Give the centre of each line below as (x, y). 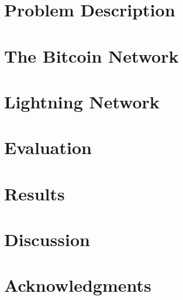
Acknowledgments (78, 285)
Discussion (47, 239)
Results (34, 193)
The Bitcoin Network (91, 55)
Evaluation (48, 147)
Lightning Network (82, 101)
